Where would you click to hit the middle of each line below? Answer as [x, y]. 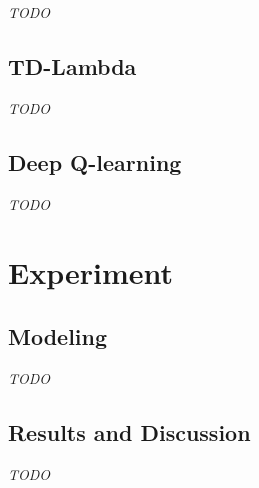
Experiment [91, 272]
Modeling [58, 335]
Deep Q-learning [95, 161]
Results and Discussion [129, 431]
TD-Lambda [72, 65]
